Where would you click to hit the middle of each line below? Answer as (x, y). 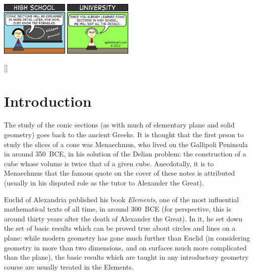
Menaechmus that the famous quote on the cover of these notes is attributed (120, 173)
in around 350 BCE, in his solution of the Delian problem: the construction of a (125, 154)
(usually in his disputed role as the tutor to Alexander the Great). (104, 182)
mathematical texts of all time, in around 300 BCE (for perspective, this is (118, 209)
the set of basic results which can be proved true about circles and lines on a (120, 228)
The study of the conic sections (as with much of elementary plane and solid (119, 125)
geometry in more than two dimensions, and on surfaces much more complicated (125, 247)
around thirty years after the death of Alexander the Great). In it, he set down (123, 218)
